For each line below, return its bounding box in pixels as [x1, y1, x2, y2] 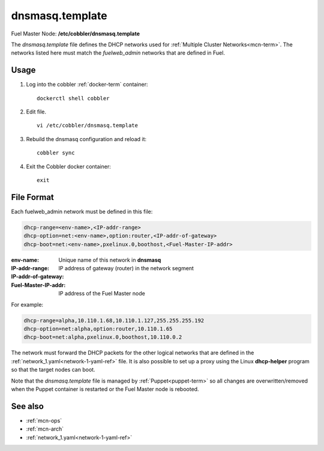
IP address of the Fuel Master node [58, 290, 145, 297]
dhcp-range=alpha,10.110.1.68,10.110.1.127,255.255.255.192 [23, 317, 205, 324]
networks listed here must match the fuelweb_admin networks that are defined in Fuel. [11, 49, 225, 56]
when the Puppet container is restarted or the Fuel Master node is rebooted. [11, 385, 199, 393]
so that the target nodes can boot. [11, 366, 95, 374]
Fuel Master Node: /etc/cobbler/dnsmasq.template [11, 30, 140, 37]
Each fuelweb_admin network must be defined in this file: [11, 208, 153, 215]
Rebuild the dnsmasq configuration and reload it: [26, 135, 147, 142]
